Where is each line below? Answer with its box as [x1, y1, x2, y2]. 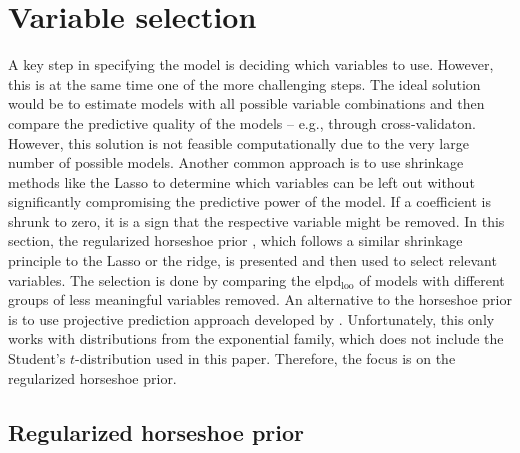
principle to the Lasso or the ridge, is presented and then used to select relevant [8, 250, 497, 271]
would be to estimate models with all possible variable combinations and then [8, 93, 485, 114]
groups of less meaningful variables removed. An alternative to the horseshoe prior [8, 289, 512, 310]
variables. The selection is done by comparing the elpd [8, 269, 342, 290]
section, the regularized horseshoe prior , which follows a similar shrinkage [8, 230, 463, 251]
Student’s [8, 348, 66, 369]
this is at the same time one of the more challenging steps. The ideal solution [8, 73, 481, 94]
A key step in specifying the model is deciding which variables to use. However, [8, 54, 494, 75]
